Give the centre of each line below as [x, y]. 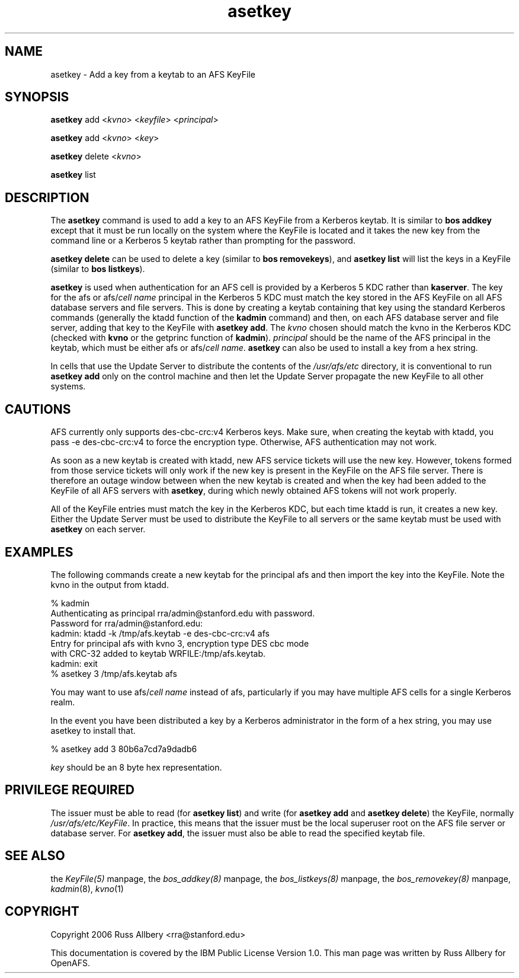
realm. [63, 702]
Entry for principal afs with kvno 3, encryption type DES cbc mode [180, 643]
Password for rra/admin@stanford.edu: [127, 623]
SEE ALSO [35, 856]
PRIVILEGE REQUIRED [70, 790]
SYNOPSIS [37, 97]
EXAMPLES [39, 552]
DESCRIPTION [47, 197]
